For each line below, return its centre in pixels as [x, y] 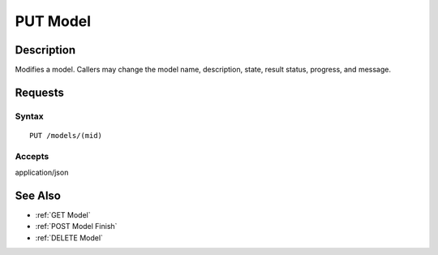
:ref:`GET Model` [63, 215]
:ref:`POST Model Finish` [76, 227]
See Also [38, 195]
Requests [39, 92]
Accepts [32, 156]
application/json [42, 173]
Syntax [29, 116]
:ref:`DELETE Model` [69, 238]
